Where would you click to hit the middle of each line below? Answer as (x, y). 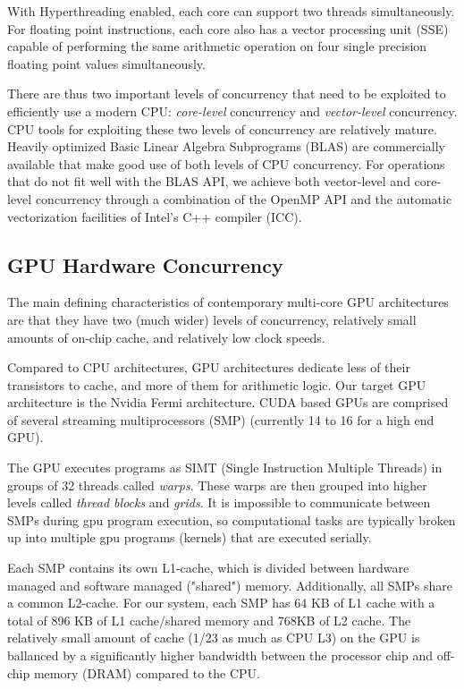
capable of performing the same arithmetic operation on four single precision (217, 46)
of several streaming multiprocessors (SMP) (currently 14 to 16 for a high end (221, 419)
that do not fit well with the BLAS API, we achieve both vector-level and (209, 181)
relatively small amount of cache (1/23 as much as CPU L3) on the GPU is (214, 638)
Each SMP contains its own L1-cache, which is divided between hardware (208, 568)
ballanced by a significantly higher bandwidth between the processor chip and (220, 655)
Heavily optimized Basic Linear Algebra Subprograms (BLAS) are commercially (226, 146)
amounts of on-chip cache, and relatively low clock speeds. (166, 337)
